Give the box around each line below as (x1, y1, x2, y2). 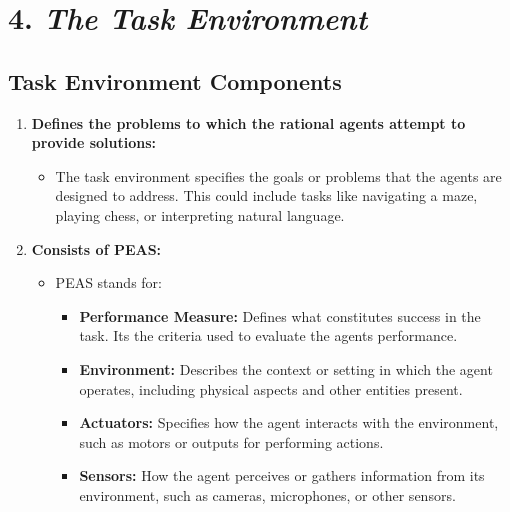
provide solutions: (31, 132, 156, 153)
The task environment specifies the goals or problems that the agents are (55, 165, 502, 186)
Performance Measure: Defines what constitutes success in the (79, 305, 481, 326)
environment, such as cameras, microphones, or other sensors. (79, 484, 456, 505)
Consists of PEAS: (31, 238, 162, 259)
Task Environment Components (8, 65, 342, 96)
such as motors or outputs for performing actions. (79, 431, 384, 452)
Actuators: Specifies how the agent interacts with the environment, (79, 412, 499, 433)
